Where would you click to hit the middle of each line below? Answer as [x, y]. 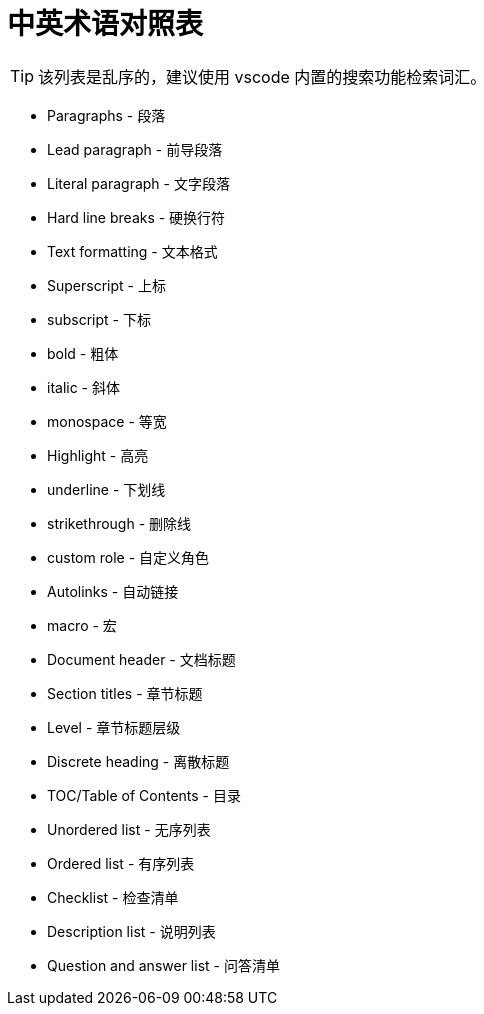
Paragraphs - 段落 [106, 115]
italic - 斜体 [83, 387]
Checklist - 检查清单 [113, 897]
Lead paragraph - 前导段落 [135, 149]
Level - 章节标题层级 [114, 727]
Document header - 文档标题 [141, 659]
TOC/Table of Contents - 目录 [144, 795]
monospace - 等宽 [107, 421]
